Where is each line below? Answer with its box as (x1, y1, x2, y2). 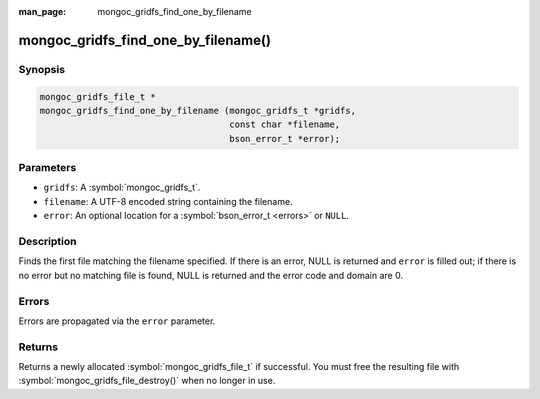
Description (18, 235, 77, 249)
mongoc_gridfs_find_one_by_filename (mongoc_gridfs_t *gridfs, (39, 105, 357, 116)
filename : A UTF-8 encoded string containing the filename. (43, 195, 294, 207)
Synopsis (18, 62, 65, 76)
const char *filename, (229, 119, 341, 130)
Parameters (18, 161, 77, 175)
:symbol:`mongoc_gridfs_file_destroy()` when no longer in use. (18, 375, 276, 387)
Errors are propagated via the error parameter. (18, 315, 216, 327)
